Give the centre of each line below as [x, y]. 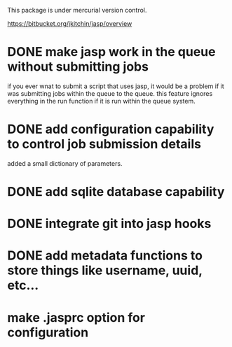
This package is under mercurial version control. [77, 10]
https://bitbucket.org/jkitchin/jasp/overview [70, 23]
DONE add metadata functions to [105, 256]
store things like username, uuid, [105, 270]
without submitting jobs [78, 67]
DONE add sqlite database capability [116, 192]
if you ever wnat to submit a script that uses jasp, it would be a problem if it [116, 86]
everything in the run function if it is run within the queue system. [101, 101]
